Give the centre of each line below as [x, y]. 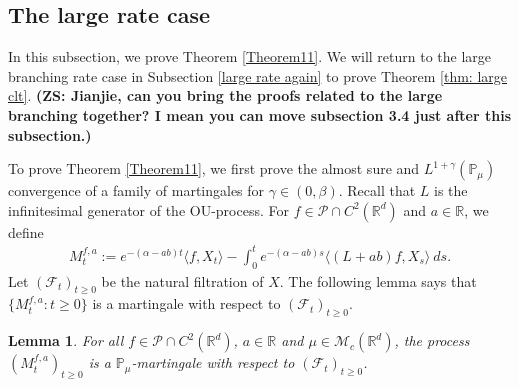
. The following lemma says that [378, 280]
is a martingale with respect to [186, 303]
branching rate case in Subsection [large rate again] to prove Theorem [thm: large [257, 75]
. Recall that [377, 190]
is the [451, 190]
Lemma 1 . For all [66, 340]
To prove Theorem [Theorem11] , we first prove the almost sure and [214, 168]
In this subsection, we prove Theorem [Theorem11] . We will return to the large [250, 56]
